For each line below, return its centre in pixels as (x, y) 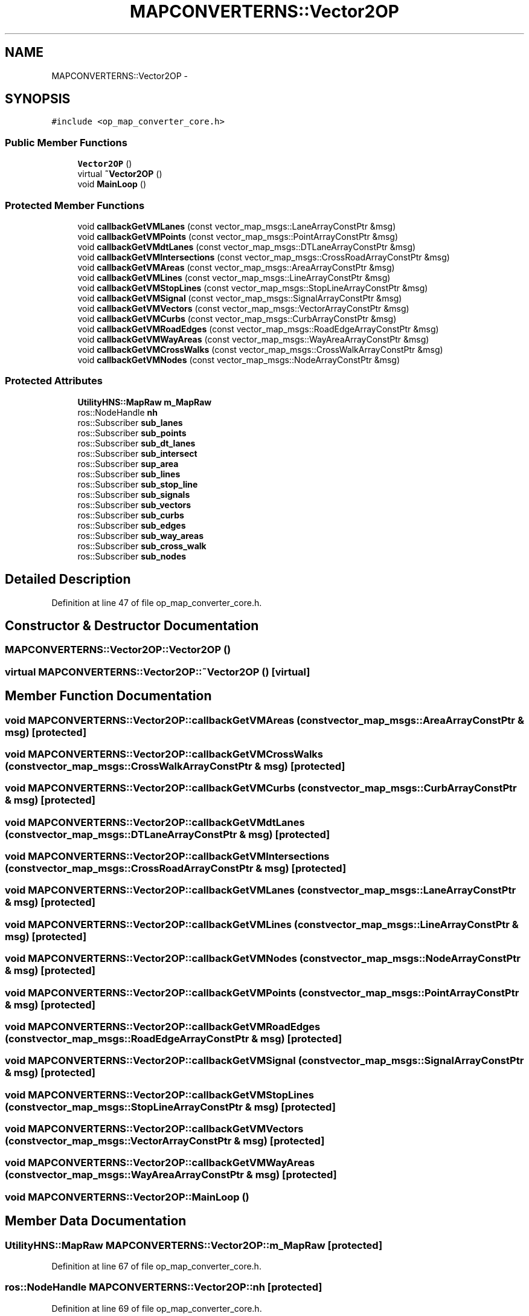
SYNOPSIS (38, 99)
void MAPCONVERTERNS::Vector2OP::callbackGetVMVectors (154, 1129)
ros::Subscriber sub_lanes (130, 422)
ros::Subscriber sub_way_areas (140, 535)
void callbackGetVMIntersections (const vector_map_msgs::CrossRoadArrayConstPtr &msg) (264, 257)
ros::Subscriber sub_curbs (131, 515)
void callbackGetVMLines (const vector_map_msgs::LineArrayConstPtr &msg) (234, 277)
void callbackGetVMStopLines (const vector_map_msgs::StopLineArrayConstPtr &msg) (253, 288)
